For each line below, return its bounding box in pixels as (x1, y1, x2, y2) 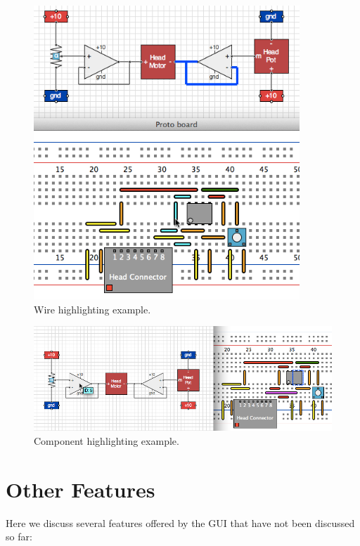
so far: (6, 529, 32, 544)
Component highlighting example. (34, 434, 179, 448)
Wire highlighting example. (34, 301, 151, 316)
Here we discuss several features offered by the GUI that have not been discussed (6, 515, 355, 530)
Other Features (6, 474, 155, 503)
